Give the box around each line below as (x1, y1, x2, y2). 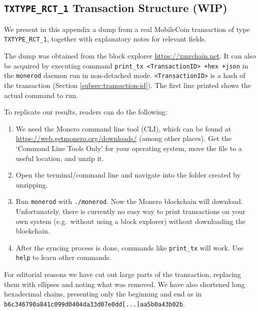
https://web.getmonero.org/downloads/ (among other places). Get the (15, 133, 231, 143)
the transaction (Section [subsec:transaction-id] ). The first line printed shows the (4, 79, 251, 90)
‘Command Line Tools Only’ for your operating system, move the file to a (15, 142, 242, 153)
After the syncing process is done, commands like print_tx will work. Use (15, 242, 243, 252)
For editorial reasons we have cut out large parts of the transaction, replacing (4, 269, 241, 279)
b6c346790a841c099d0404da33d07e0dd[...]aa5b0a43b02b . (4, 298, 185, 308)
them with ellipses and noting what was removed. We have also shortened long (4, 278, 245, 289)
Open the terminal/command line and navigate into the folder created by (15, 169, 241, 180)
